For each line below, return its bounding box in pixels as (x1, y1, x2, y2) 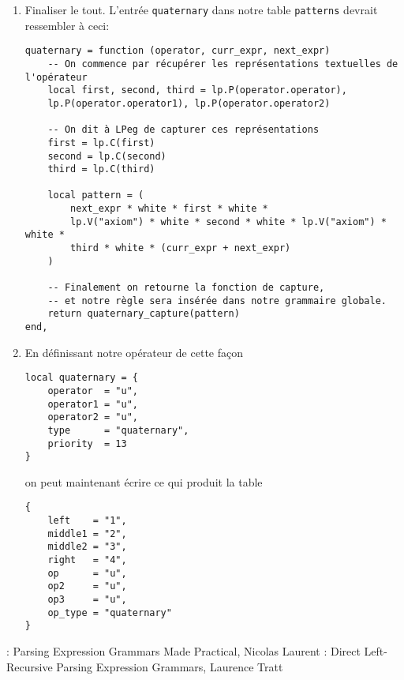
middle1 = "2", (47, 528, 127, 539)
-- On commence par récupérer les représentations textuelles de (47, 58, 398, 70)
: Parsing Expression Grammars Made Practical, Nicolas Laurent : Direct (6, 643, 361, 659)
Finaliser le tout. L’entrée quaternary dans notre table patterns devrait (24, 2, 378, 17)
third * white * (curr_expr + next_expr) (70, 242, 291, 254)
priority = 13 (47, 438, 127, 449)
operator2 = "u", (47, 411, 138, 423)
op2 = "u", (47, 580, 127, 592)
